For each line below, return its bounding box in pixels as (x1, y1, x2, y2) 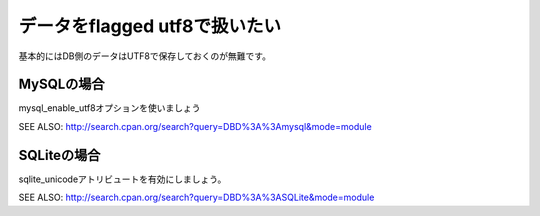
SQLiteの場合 (18, 146, 101, 164)
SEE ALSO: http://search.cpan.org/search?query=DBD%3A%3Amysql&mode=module (18, 120, 372, 132)
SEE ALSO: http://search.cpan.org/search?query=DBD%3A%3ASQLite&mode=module (18, 191, 375, 204)
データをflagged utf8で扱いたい (18, 15, 282, 37)
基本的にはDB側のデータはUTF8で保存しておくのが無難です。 (18, 50, 272, 62)
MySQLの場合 (18, 76, 105, 93)
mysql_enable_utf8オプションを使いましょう (18, 102, 201, 114)
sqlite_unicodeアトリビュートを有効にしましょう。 (18, 173, 227, 185)
